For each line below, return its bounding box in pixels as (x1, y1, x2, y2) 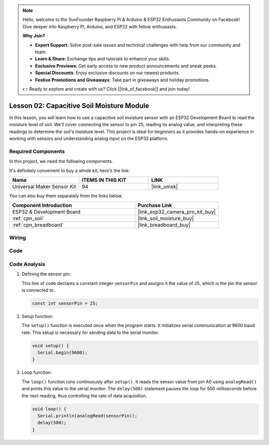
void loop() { (32, 406, 67, 412)
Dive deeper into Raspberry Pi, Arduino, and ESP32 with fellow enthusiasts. (22, 23, 177, 29)
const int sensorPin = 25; (32, 300, 98, 306)
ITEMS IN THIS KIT (81, 176, 127, 183)
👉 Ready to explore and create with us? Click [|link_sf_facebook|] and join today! (22, 86, 190, 92)
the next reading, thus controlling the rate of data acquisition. (21, 393, 147, 399)
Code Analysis (9, 261, 46, 268)
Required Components (9, 148, 65, 154)
